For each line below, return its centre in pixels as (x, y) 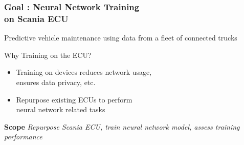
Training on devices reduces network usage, (84, 72)
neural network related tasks (61, 109)
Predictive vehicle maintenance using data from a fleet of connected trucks (121, 38)
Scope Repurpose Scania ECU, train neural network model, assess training (122, 126)
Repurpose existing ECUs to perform (74, 99)
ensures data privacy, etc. (56, 82)
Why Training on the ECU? (48, 55)
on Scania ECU (36, 18)
